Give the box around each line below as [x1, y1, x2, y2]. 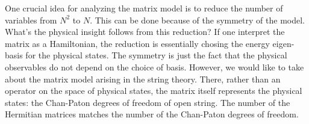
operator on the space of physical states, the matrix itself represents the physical [5, 84, 302, 97]
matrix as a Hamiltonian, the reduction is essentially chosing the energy [5, 37, 270, 49]
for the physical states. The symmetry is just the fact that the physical [25, 49, 287, 61]
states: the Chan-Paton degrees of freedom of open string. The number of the [5, 96, 290, 108]
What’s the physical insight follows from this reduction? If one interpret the [5, 25, 285, 38]
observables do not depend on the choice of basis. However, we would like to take [5, 60, 304, 73]
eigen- [272, 37, 295, 49]
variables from [5, 13, 57, 26]
